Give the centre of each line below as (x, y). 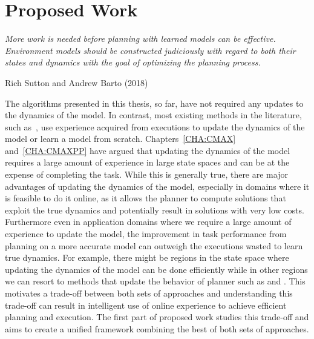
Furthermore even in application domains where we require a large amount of (148, 222)
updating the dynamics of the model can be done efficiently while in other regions (156, 269)
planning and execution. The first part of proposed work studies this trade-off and (157, 317)
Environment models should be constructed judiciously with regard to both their (150, 50)
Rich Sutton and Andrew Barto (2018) (77, 82)
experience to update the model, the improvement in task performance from (146, 234)
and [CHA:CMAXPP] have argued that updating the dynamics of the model (148, 150)
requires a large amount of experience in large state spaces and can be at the (147, 162)
